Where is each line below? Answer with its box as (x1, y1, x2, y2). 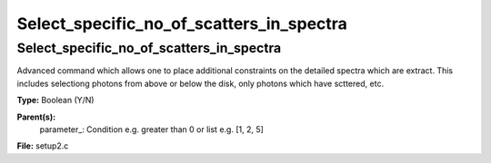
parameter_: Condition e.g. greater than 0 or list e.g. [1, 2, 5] (39, 123, 264, 135)
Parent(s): (16, 111, 56, 122)
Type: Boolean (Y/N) (16, 95, 95, 106)
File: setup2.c (16, 140, 69, 151)
